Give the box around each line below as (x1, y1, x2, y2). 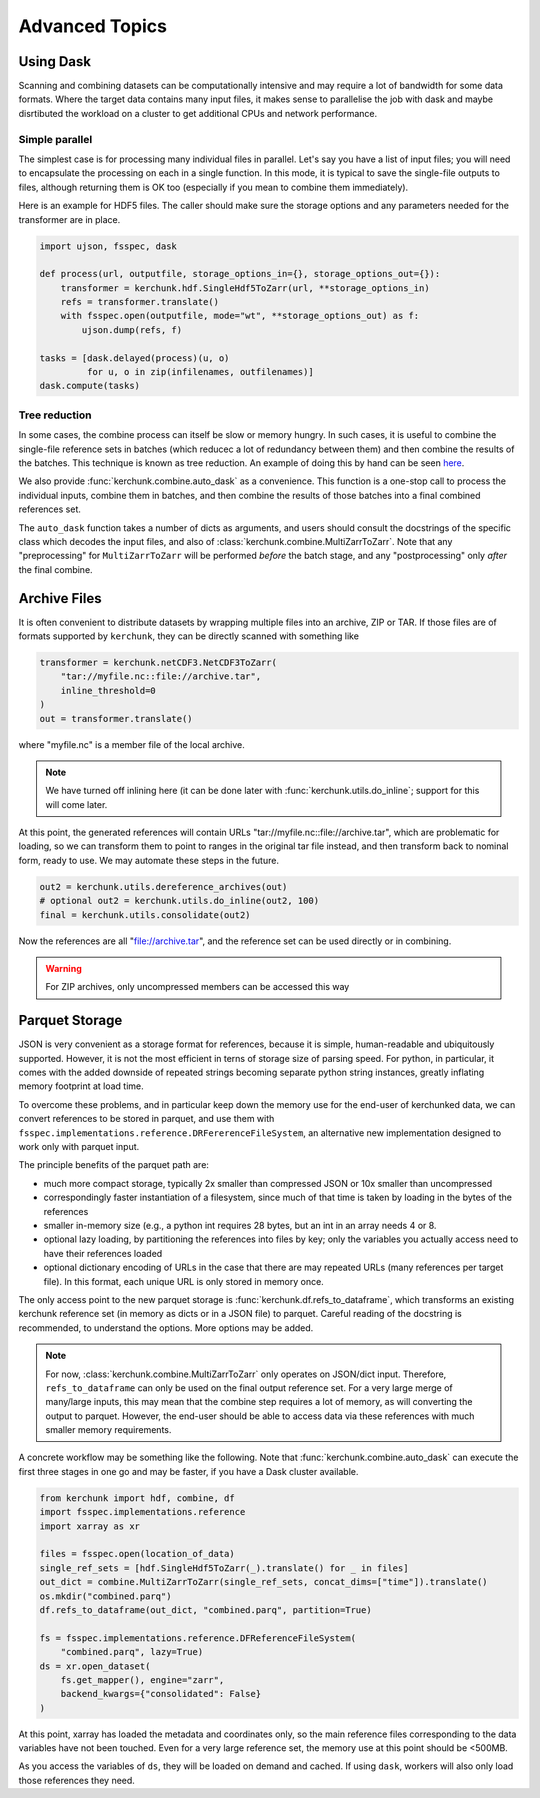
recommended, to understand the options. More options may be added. (18, 1321, 314, 1334)
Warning (45, 963, 82, 974)
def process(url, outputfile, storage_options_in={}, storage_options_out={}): (39, 268, 441, 280)
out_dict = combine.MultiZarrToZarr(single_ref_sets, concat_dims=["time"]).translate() (39, 1576, 489, 1588)
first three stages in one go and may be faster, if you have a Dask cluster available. (18, 1465, 359, 1477)
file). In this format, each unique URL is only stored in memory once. (43, 1275, 324, 1287)
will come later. (45, 798, 108, 810)
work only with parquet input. (18, 1141, 140, 1153)
